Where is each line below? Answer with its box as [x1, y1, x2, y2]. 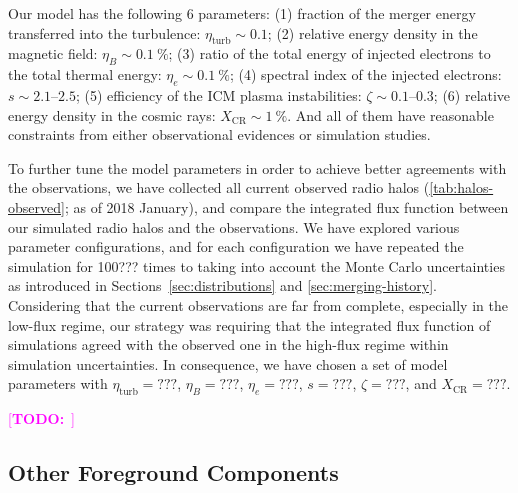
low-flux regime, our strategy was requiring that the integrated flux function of [8, 314, 491, 335]
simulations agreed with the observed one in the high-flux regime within [8, 334, 449, 355]
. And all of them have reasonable [287, 104, 494, 125]
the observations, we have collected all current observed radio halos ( [8, 177, 430, 198]
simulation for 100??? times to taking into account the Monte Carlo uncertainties [8, 255, 505, 276]
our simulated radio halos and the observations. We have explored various [8, 216, 460, 237]
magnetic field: [8, 43, 98, 64]
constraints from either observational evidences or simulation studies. [8, 124, 431, 145]
